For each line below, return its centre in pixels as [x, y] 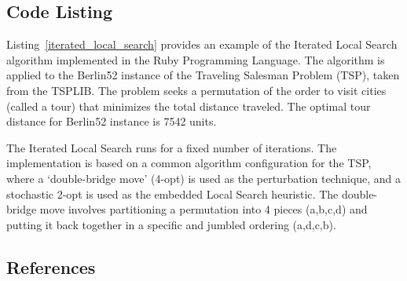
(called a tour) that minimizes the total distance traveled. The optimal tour [189, 106]
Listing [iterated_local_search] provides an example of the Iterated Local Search [202, 44]
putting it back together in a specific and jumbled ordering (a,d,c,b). [171, 224]
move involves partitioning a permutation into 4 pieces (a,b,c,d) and [203, 209]
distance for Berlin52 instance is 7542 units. [112, 121]
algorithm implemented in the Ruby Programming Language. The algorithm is [196, 59]
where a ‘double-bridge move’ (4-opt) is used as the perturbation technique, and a [204, 178]
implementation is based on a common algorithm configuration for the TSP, [189, 163]
